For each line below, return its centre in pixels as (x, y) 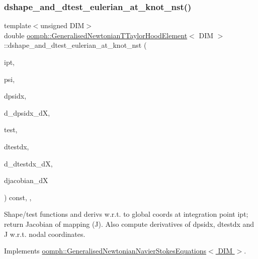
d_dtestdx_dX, (28, 163)
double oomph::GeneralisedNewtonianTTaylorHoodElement (96, 35)
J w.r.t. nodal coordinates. (45, 234)
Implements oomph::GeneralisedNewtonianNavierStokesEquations (105, 251)
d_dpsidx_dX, (27, 112)
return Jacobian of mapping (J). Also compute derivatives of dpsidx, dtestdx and (129, 224)
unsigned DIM (62, 25)
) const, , (18, 197)
